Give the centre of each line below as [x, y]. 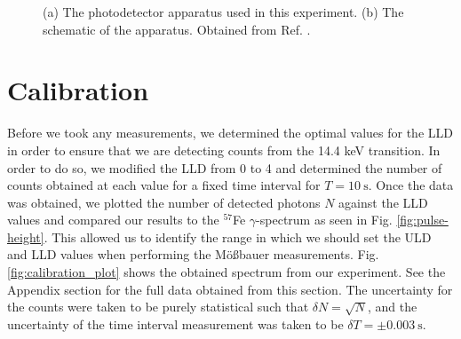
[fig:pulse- [422, 220]
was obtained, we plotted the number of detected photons [164, 202]
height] [26, 237]
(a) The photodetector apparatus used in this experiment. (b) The [223, 12]
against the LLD [383, 202]
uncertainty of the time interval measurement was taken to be [175, 323]
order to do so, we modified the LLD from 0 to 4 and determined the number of [225, 167]
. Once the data [411, 185]
